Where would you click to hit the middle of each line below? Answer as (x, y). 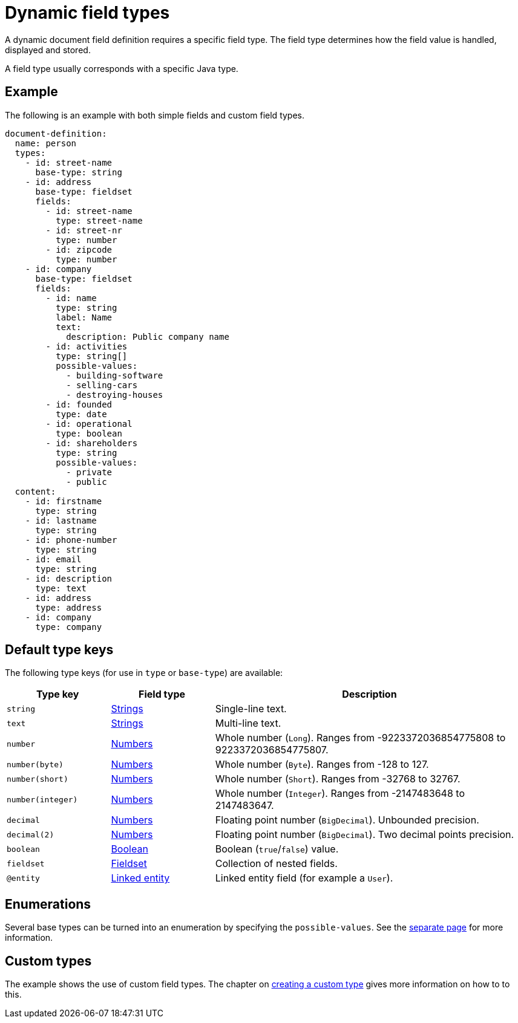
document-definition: (56, 133)
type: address (69, 607)
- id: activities (87, 346)
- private (89, 472)
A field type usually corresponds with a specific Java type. (122, 68)
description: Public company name (148, 336)
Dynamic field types (87, 13)
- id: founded (79, 404)
